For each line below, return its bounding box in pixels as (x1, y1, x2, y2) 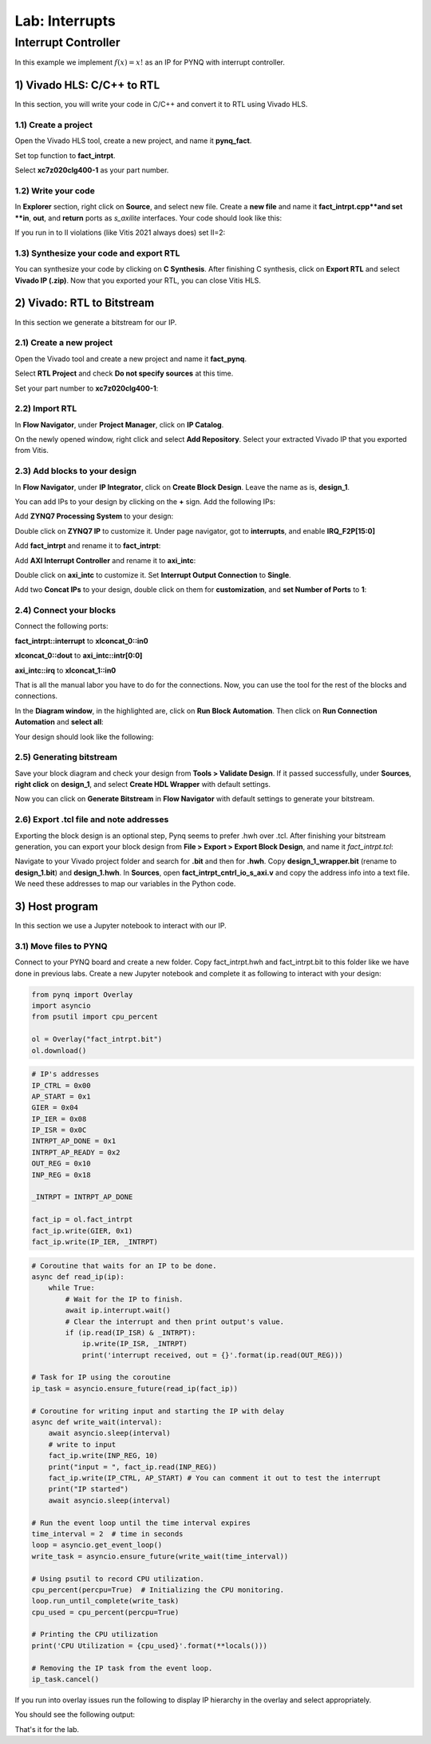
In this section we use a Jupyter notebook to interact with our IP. (14, 921, 227, 931)
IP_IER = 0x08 (31, 1114, 87, 1123)
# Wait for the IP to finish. (65, 1294, 184, 1304)
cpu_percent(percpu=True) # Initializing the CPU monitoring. (31, 1585, 285, 1594)
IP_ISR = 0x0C (31, 1126, 87, 1134)
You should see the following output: (14, 1710, 136, 1719)
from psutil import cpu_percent (31, 1012, 159, 1022)
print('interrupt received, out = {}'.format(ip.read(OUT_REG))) (81, 1350, 343, 1360)
